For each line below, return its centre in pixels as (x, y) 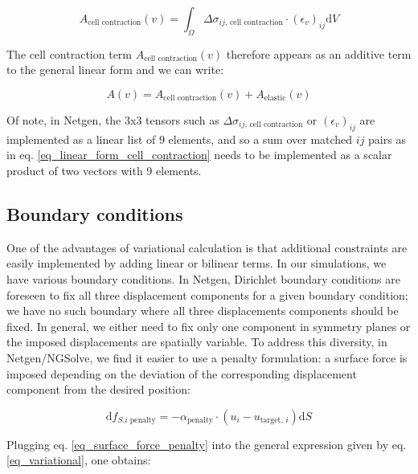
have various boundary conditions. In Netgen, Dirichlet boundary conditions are (203, 278)
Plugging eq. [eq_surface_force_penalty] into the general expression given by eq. (207, 444)
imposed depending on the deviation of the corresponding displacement (182, 373)
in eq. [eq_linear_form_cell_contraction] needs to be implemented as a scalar (199, 155)
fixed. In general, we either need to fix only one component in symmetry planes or (209, 326)
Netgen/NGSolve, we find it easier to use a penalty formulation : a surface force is (207, 357)
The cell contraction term (70, 53)
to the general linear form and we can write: (115, 69)
